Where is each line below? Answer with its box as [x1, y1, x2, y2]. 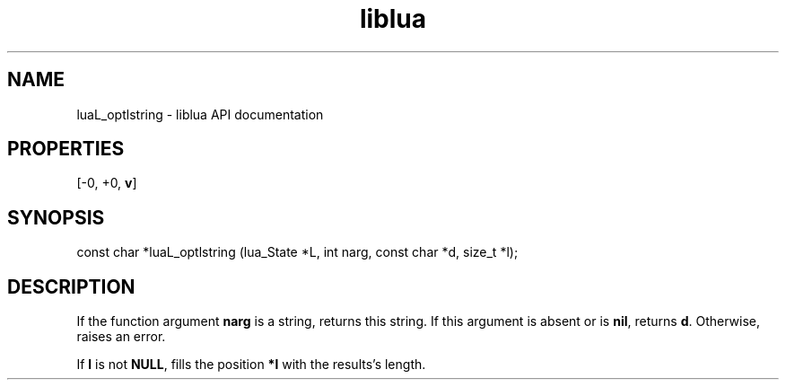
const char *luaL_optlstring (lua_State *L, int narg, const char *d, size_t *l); [76, 244, 519, 260]
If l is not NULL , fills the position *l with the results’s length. [76, 356, 426, 373]
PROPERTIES [7, 137, 125, 161]
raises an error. [76, 329, 166, 345]
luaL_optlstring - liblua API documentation [76, 106, 324, 122]
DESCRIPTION [7, 275, 135, 298]
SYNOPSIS [7, 206, 105, 229]
